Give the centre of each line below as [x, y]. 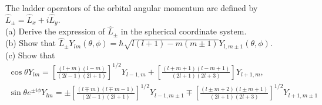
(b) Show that [31, 43]
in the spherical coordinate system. [184, 31]
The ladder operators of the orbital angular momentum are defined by [132, 8]
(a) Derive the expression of [55, 31]
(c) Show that [30, 55]
